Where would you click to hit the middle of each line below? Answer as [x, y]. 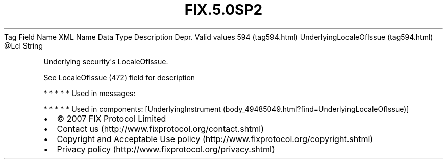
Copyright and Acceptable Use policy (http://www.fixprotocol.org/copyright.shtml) [215, 139]
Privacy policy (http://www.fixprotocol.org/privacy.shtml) [166, 149]
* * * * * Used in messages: [90, 93]
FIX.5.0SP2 [224, 10]
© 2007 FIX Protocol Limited [111, 118]
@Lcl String [23, 45]
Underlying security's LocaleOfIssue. [106, 61]
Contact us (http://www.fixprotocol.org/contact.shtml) [160, 129]
